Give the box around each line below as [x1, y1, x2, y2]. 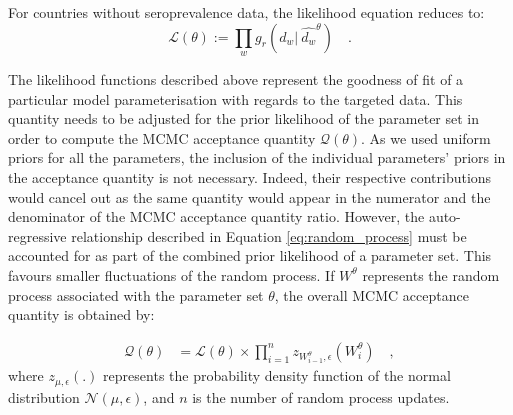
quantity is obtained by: [8, 304, 155, 325]
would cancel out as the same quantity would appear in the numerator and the [8, 186, 491, 207]
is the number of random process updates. [192, 386, 450, 407]
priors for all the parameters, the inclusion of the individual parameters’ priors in [8, 147, 506, 168]
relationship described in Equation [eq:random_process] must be [71, 225, 467, 246]
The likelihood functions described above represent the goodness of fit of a [8, 68, 464, 89]
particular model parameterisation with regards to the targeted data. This [8, 88, 463, 109]
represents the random [362, 264, 500, 285]
